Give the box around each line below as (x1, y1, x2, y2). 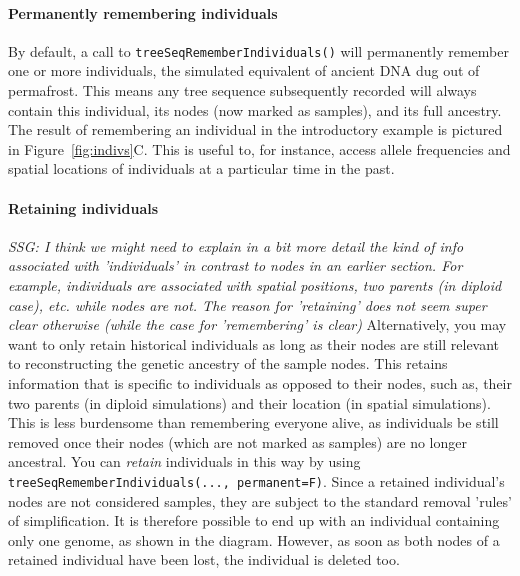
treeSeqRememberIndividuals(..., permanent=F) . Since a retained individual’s (8, 470, 505, 491)
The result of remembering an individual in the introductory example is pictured (8, 119, 503, 140)
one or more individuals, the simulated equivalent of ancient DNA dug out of (8, 60, 480, 81)
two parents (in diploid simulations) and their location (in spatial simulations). (8, 392, 491, 413)
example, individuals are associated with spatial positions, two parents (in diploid (8, 275, 502, 295)
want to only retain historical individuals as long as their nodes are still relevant (8, 333, 500, 354)
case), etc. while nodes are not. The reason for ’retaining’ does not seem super (8, 294, 487, 315)
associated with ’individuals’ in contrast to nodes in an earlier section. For (8, 255, 463, 276)
